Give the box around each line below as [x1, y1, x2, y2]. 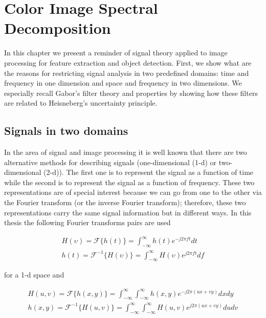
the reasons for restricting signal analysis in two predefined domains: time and [4, 67, 249, 78]
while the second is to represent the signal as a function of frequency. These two [4, 176, 255, 187]
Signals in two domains [4, 123, 128, 138]
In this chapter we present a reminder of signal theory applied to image [4, 47, 228, 58]
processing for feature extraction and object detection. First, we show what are [4, 57, 252, 68]
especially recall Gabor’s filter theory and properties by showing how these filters [4, 87, 258, 98]
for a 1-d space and [4, 269, 64, 280]
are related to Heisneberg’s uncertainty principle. [4, 97, 158, 108]
